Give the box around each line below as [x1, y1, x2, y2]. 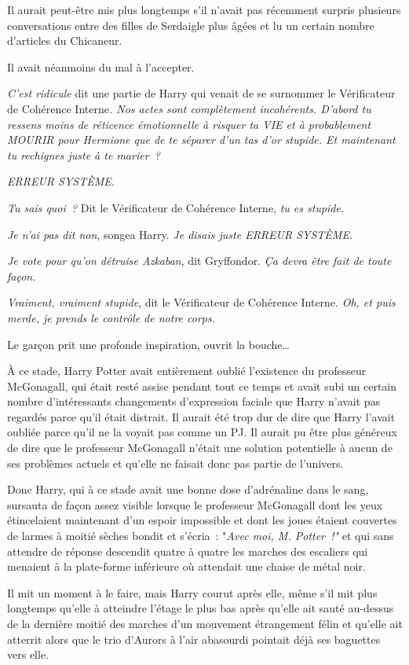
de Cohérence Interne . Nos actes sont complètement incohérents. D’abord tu [7, 100, 371, 116]
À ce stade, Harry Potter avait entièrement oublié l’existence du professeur [7, 362, 367, 379]
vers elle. [7, 646, 49, 663]
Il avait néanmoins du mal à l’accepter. [7, 58, 195, 75]
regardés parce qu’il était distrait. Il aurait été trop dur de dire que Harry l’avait [7, 408, 396, 424]
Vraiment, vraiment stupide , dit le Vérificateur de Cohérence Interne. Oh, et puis [7, 294, 396, 310]
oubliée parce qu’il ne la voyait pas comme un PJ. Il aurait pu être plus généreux [7, 424, 397, 440]
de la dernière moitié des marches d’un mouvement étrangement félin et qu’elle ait [7, 615, 403, 631]
